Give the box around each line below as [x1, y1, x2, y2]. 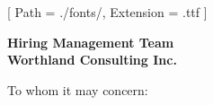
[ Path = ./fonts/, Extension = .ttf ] [7, 3, 208, 21]
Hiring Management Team [7, 32, 174, 51]
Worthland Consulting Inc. [7, 50, 177, 69]
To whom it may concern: [7, 80, 148, 99]
